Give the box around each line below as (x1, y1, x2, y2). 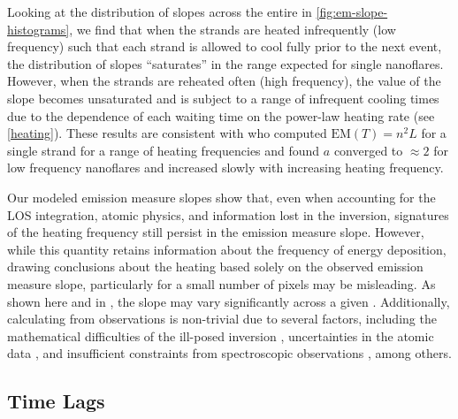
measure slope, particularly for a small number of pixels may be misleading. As (7, 274, 436, 293)
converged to (333, 141, 403, 159)
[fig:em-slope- (316, 3, 388, 20)
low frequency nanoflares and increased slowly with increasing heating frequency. (7, 158, 444, 177)
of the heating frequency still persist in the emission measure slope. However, (7, 223, 424, 241)
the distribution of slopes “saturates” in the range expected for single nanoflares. (7, 54, 444, 72)
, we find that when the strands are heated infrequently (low (69, 19, 396, 38)
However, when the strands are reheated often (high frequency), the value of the (7, 72, 441, 90)
